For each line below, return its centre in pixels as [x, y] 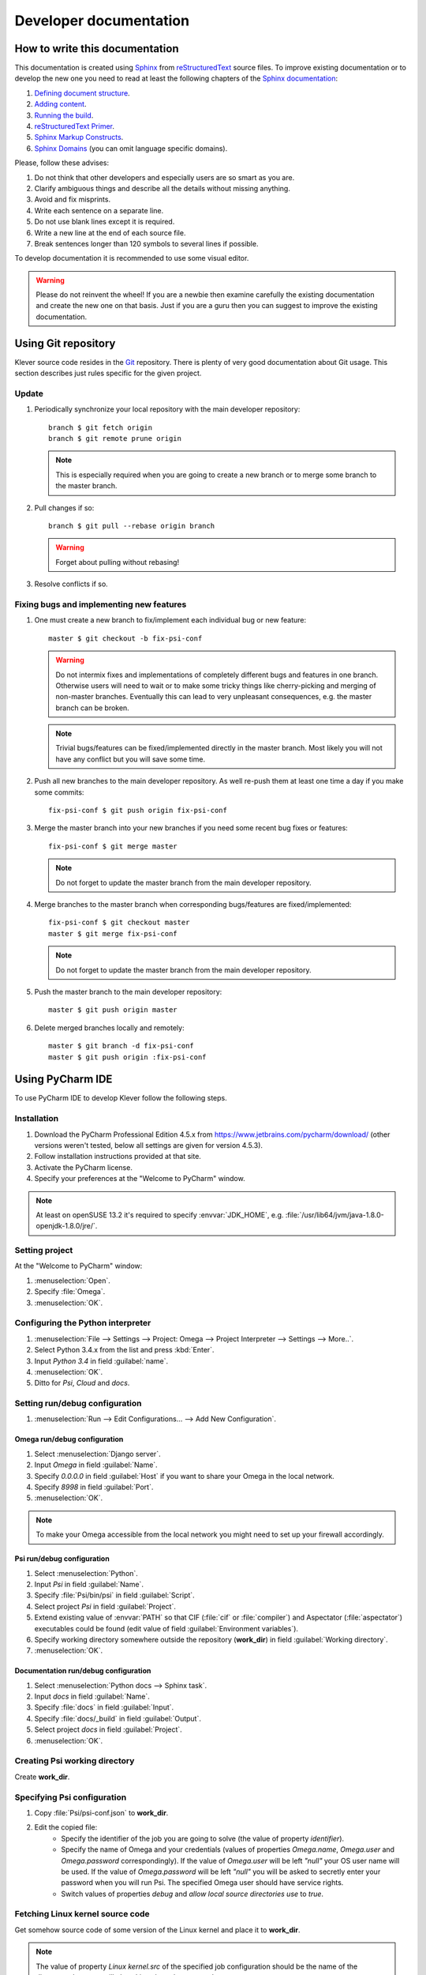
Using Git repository [65, 343]
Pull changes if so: [64, 508]
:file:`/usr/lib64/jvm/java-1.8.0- [334, 1215]
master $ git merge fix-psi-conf [113, 933]
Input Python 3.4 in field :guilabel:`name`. [101, 1361]
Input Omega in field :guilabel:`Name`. [96, 1465]
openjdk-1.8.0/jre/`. [67, 1226]
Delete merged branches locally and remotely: [109, 1028]
